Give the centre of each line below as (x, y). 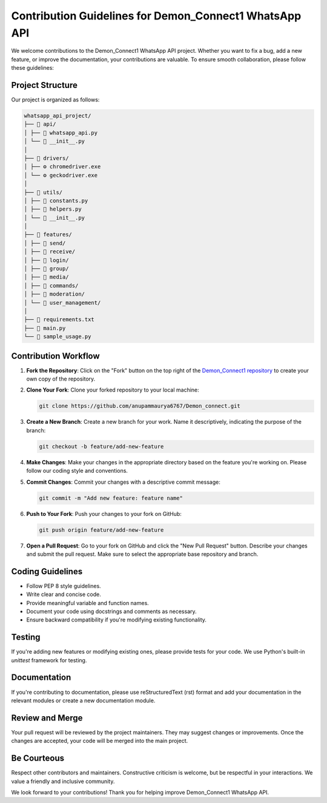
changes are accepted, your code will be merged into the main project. (100, 741)
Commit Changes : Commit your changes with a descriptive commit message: (123, 482)
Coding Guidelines (47, 571)
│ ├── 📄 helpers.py (53, 209)
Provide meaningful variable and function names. (88, 603)
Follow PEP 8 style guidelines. (64, 586)
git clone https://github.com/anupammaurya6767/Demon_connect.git (140, 406)
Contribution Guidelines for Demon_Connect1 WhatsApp (156, 16)
